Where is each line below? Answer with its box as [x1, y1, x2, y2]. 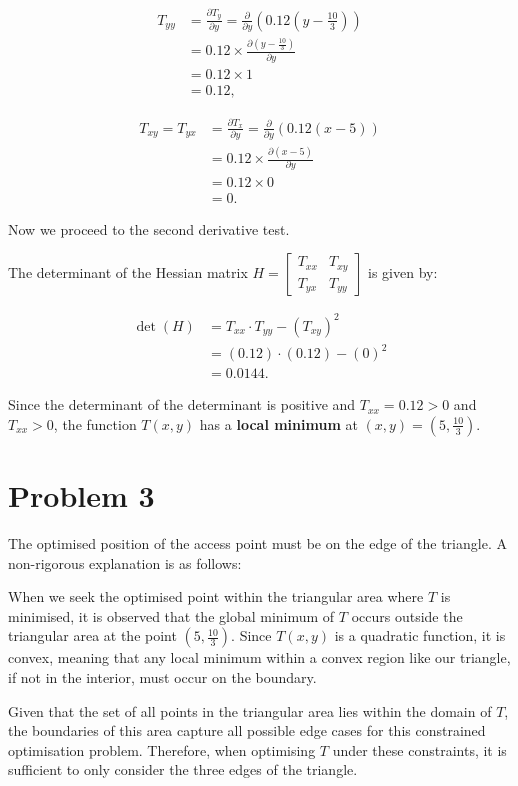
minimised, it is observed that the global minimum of [8, 605, 335, 626]
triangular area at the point [8, 625, 177, 646]
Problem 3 [8, 475, 155, 516]
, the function [53, 413, 137, 434]
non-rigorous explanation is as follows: [8, 552, 242, 573]
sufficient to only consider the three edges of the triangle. [8, 759, 358, 780]
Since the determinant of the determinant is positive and [8, 394, 356, 415]
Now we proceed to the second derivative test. [8, 218, 290, 239]
